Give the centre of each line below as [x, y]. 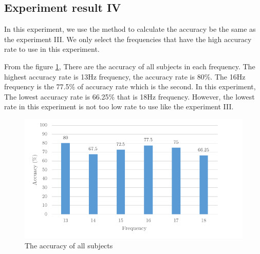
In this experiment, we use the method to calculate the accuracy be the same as [130, 29]
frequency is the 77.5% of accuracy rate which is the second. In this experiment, [130, 86]
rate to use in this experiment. [52, 49]
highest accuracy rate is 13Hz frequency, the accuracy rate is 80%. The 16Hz [125, 76]
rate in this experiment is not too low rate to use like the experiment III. [119, 106]
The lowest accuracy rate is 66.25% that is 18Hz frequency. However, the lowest [129, 96]
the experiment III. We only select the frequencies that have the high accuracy [128, 39]
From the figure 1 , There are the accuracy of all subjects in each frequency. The [130, 66]
